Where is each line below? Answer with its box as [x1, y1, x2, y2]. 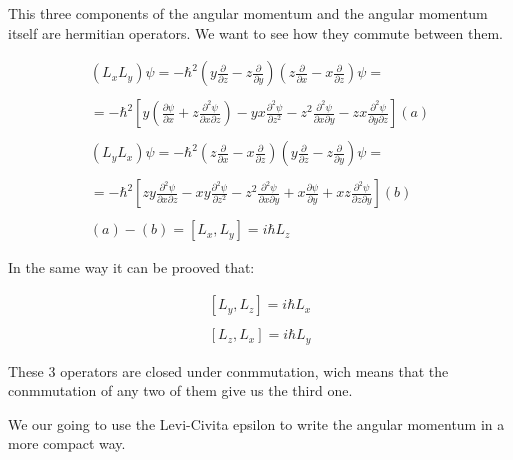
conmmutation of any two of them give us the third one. [8, 380, 353, 401]
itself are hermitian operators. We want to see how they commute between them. [8, 22, 503, 43]
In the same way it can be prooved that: [8, 257, 255, 278]
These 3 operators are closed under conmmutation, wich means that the [8, 360, 449, 381]
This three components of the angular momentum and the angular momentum [8, 3, 488, 23]
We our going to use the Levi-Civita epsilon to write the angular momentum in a [8, 413, 505, 434]
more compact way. [8, 433, 126, 454]
